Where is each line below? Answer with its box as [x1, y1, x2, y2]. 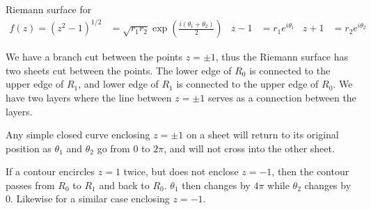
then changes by [182, 177, 251, 192]
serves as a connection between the [207, 90, 356, 104]
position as [6, 140, 52, 155]
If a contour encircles [6, 164, 95, 179]
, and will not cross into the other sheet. [164, 140, 335, 155]
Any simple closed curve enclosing [6, 127, 150, 142]
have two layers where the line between [6, 90, 172, 104]
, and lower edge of [78, 76, 159, 91]
